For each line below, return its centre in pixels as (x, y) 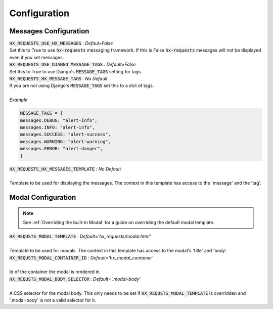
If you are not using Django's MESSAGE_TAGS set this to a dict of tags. (82, 85)
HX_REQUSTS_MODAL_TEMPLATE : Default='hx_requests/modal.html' (80, 236)
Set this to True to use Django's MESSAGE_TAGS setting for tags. (76, 71)
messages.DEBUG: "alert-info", (59, 120)
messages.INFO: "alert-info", (57, 127)
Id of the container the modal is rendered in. (55, 272)
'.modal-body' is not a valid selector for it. (53, 300)
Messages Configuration (49, 31)
